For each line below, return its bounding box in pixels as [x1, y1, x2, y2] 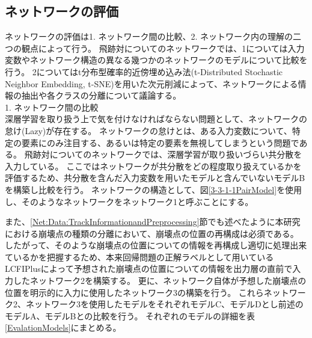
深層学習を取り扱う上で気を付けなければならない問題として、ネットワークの [5, 112, 307, 125]
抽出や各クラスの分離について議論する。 [21, 89, 182, 102]
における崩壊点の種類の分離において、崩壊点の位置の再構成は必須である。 [5, 227, 299, 239]
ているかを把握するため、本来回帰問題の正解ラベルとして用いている [5, 250, 274, 263]
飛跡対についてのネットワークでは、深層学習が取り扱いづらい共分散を [24, 148, 302, 161]
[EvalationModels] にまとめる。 [5, 321, 121, 334]
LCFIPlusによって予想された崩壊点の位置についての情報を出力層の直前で [5, 262, 293, 275]
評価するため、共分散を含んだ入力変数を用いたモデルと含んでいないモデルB [5, 171, 305, 184]
